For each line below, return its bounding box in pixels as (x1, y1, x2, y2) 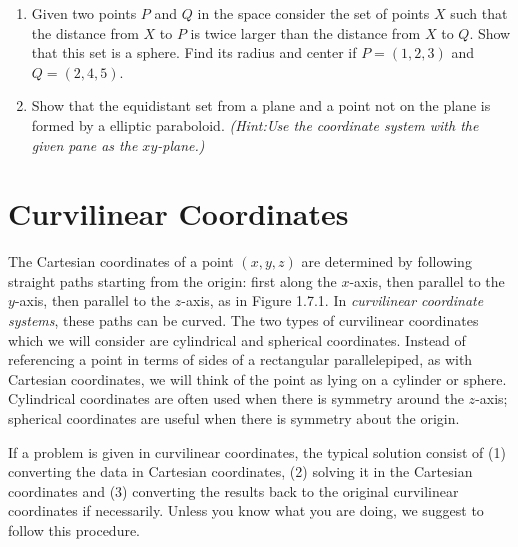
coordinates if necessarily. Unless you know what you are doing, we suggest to (8, 500, 484, 521)
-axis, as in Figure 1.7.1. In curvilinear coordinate (181, 290, 484, 311)
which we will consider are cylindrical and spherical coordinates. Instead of (8, 329, 466, 350)
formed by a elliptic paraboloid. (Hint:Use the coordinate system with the (31, 114, 479, 135)
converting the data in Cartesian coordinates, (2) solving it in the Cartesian (8, 461, 473, 482)
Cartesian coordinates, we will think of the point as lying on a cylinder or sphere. (8, 368, 507, 389)
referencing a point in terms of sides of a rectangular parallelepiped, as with (8, 349, 473, 370)
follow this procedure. (8, 520, 141, 540)
